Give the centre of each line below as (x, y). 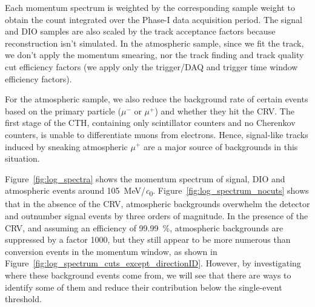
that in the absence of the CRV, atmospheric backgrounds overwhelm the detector (157, 204)
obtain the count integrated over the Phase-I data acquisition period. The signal (154, 19)
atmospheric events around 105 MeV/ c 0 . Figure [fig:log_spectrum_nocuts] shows (157, 191)
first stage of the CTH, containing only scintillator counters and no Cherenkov (150, 123)
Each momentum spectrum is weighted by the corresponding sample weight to (150, 7)
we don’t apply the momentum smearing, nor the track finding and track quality (154, 55)
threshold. (23, 299)
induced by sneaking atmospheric (66, 146)
